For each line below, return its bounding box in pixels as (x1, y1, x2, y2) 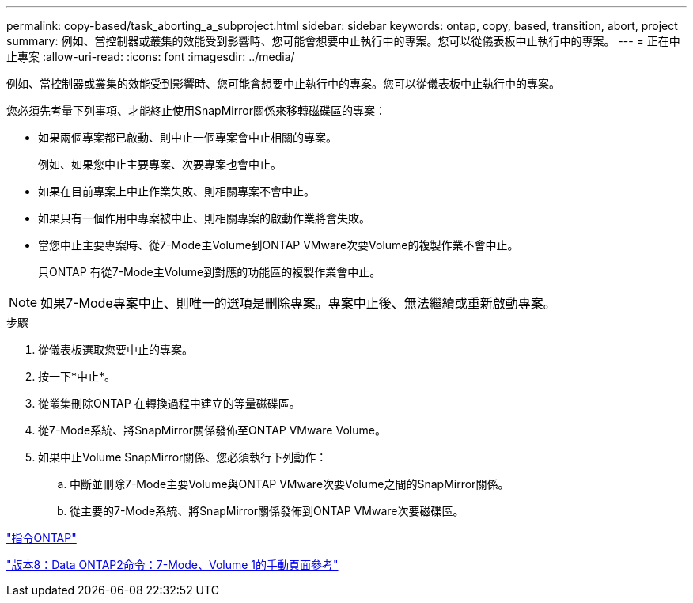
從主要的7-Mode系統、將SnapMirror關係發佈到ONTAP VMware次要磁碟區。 (70, 504, 464, 518)
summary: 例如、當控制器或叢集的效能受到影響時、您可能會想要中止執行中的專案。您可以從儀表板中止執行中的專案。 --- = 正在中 (6, 34, 680, 47)
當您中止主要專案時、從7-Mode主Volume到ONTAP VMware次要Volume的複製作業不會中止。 (38, 238, 519, 252)
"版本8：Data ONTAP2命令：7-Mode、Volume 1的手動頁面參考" (6, 558, 339, 571)
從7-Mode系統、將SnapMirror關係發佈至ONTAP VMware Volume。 (38, 423, 386, 437)
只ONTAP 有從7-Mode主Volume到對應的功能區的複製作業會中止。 (38, 265, 381, 279)
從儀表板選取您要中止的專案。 (38, 343, 193, 356)
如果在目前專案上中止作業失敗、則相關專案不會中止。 (38, 184, 315, 198)
